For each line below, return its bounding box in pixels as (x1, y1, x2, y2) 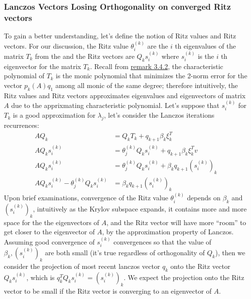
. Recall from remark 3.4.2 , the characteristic (90, 61, 223, 71)
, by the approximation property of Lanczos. (102, 227, 234, 237)
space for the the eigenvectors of (4, 217, 99, 227)
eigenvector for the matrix (4, 61, 81, 71)
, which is (26, 272, 55, 282)
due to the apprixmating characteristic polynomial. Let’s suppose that (11, 100, 220, 110)
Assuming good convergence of (4, 236, 95, 246)
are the (147, 40, 168, 51)
